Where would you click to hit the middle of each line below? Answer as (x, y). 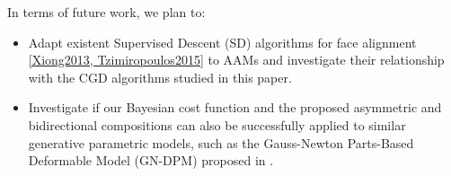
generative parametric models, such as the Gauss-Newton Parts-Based (221, 142)
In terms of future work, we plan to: (106, 12)
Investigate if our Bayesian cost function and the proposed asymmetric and (235, 107)
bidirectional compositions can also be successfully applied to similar (217, 124)
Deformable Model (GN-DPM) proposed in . (151, 160)
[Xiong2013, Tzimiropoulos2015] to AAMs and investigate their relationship (236, 60)
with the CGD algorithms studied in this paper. (160, 77)
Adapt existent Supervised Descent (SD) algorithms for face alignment (222, 42)
